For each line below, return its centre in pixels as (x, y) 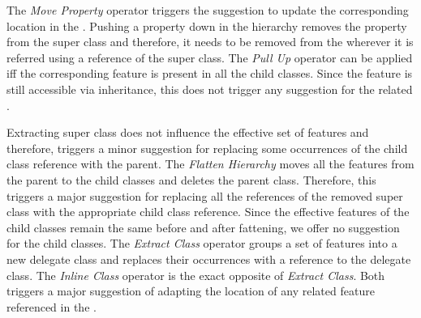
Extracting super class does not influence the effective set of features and (188, 132)
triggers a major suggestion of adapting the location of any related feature (191, 291)
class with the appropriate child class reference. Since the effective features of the (208, 212)
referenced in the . (52, 306)
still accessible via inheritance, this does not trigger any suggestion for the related (210, 89)
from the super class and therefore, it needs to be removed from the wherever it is (210, 42)
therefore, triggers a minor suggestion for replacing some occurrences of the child (207, 148)
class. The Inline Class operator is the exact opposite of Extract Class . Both (196, 275)
